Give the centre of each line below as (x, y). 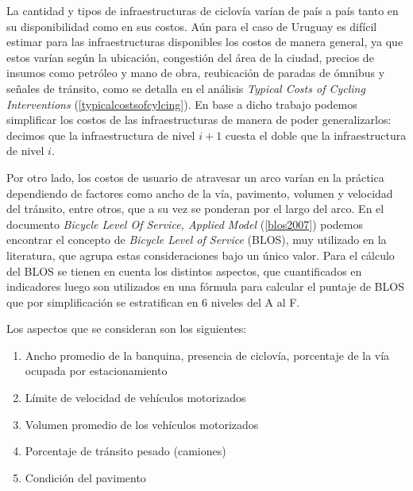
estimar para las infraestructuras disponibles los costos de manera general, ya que (205, 42)
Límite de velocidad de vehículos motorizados (135, 398)
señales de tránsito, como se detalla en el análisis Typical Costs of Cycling (186, 88)
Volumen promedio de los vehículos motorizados (142, 424)
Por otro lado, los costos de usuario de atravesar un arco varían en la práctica (195, 177)
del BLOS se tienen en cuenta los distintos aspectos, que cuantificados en (184, 271)
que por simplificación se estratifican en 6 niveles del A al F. (153, 302)
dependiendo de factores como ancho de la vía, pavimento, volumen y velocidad (200, 193)
